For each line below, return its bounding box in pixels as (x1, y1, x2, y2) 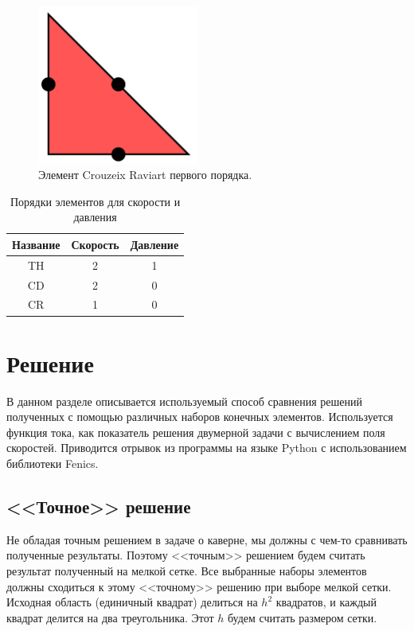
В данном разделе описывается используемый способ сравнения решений (6, 392, 362, 409)
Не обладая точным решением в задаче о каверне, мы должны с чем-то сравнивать (6, 531, 408, 547)
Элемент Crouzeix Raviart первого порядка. (38, 166, 252, 183)
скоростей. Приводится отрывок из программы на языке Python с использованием (6, 439, 407, 456)
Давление (130, 236, 179, 252)
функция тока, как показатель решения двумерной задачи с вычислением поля (6, 423, 385, 440)
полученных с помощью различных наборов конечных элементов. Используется (6, 408, 393, 425)
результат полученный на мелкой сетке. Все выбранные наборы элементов (6, 563, 367, 578)
